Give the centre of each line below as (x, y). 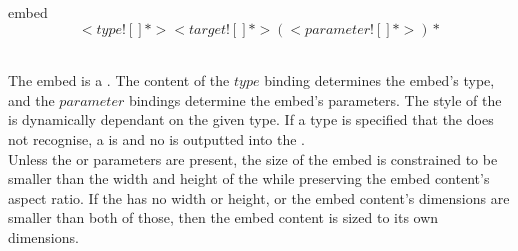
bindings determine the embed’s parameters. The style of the (315, 99)
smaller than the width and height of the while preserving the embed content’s (249, 178)
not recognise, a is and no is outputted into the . (156, 138)
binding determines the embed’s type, (379, 80)
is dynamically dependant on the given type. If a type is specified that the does (251, 119)
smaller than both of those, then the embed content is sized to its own (223, 217)
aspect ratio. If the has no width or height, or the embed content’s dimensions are (259, 197)
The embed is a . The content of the (119, 80)
